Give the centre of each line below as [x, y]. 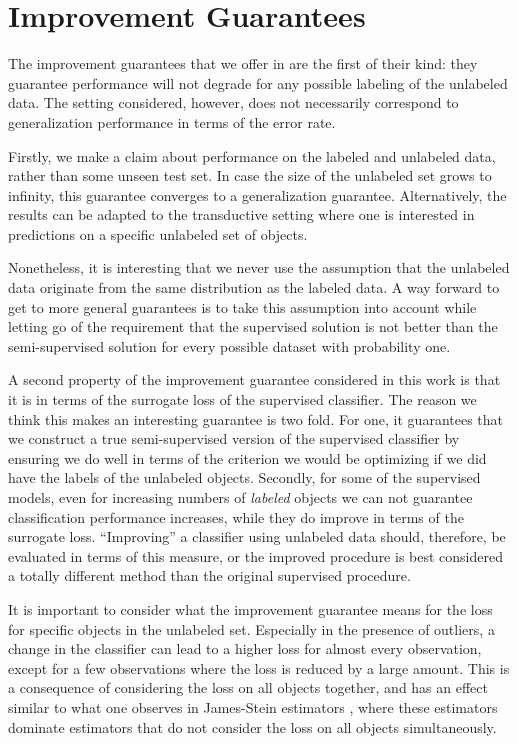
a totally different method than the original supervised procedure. [209, 575]
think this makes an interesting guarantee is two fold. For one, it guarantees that [256, 418]
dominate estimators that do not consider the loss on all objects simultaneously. [252, 726]
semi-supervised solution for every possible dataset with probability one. [229, 345]
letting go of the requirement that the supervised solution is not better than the [253, 326]
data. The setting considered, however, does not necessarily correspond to [233, 102]
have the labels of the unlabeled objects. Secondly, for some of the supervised [244, 477]
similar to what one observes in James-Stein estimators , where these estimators [253, 706]
